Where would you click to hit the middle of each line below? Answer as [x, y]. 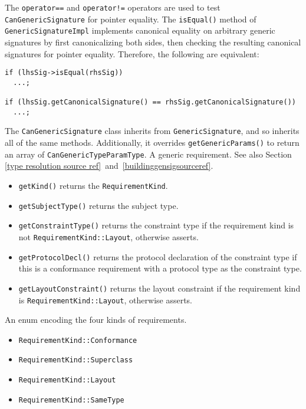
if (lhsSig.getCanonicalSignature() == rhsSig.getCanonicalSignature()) [150, 102]
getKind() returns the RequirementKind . [93, 185]
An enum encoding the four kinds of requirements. [96, 320]
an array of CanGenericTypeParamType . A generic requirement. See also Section [148, 154]
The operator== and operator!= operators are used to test [113, 7]
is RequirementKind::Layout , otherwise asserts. [106, 300]
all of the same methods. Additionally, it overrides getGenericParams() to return [152, 143]
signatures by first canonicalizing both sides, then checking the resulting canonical [153, 42]
